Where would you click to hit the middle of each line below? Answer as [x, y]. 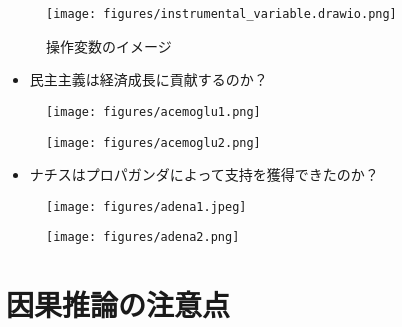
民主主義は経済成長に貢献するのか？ [148, 79]
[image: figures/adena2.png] [143, 237]
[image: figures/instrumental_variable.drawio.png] [221, 14]
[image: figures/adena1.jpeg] [146, 206]
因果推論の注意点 [118, 304]
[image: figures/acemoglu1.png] [153, 111]
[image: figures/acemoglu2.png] [153, 142]
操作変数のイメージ [109, 45]
